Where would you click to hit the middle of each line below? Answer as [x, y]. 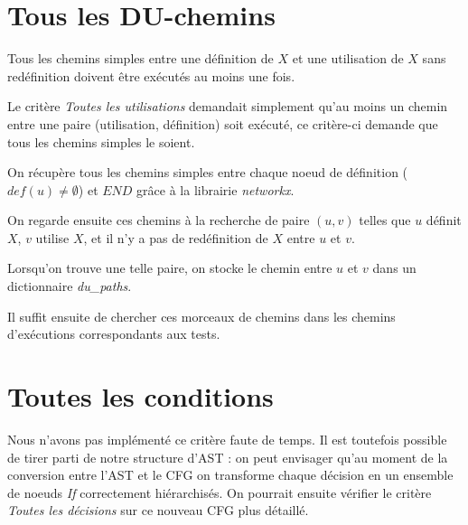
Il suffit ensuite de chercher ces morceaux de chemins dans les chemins [201, 316]
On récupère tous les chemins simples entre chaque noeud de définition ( [208, 172]
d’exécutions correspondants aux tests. [114, 334]
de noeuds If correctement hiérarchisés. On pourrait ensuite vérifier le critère [220, 492]
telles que [385, 220]
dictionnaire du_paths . [70, 286]
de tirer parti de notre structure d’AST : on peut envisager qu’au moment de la [228, 457]
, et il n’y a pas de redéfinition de [176, 237]
